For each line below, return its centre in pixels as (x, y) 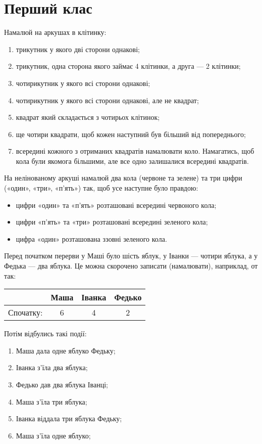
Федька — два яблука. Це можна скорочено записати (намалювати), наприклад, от (131, 266)
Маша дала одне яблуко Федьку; (66, 350)
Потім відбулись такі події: (45, 334)
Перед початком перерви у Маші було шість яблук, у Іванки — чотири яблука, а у (131, 256)
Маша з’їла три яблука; (51, 401)
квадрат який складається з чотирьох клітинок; (88, 117)
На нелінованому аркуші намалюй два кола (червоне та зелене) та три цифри (123, 178)
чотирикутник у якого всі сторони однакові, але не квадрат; (107, 100)
